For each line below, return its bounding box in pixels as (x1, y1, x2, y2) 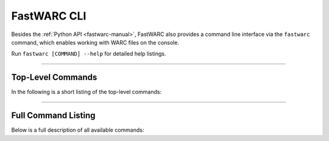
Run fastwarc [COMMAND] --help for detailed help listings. (11, 50, 167, 57)
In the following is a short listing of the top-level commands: (11, 89, 161, 96)
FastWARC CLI (11, 9, 87, 23)
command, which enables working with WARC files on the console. (11, 38, 180, 46)
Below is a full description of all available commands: (11, 126, 144, 134)
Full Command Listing (11, 110, 96, 121)
